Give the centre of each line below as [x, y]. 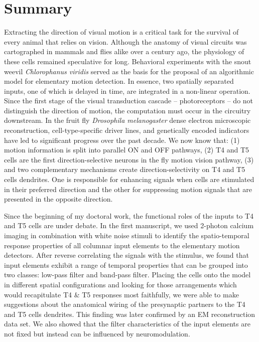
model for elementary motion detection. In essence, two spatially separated [119, 81]
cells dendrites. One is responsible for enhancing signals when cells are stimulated [129, 179]
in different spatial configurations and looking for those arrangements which [120, 284]
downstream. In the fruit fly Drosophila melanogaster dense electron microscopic [127, 120]
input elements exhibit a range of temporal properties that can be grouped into [126, 265]
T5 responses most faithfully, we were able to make [160, 294]
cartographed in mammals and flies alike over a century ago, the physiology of [124, 51]
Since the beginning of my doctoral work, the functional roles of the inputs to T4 [129, 215]
